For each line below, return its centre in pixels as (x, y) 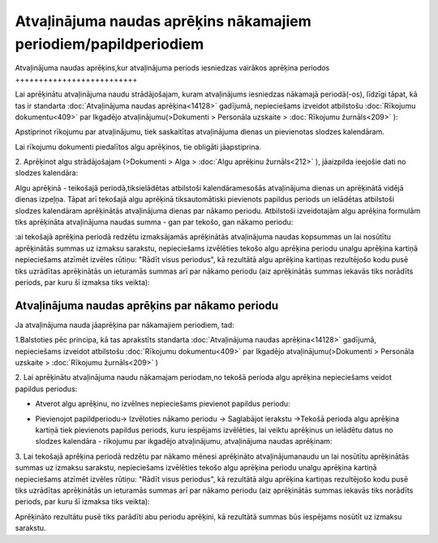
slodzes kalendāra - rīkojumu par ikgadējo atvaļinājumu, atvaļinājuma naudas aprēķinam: (184, 442)
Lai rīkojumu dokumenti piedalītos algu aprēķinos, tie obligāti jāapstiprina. (138, 147)
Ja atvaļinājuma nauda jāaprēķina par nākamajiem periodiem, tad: (125, 325)
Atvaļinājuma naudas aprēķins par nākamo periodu (147, 306)
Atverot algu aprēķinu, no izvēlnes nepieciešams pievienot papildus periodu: (163, 404)
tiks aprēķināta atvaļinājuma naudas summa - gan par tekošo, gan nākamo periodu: (154, 222)
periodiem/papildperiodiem (109, 44)
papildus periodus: (46, 389)
